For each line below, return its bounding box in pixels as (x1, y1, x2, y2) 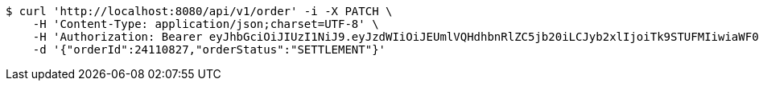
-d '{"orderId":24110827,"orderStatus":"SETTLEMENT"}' (32, 43, 386, 56)
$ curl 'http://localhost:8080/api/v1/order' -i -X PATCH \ (6, 5, 393, 18)
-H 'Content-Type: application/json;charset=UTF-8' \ (32, 18, 379, 30)
